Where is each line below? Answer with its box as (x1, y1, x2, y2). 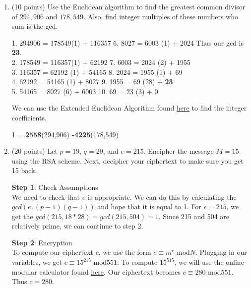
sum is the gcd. (11, 21, 58, 31)
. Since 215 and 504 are (158, 211, 230, 221)
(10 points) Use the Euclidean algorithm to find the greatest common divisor (11, 1, 246, 11)
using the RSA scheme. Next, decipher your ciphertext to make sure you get (11, 155, 244, 166)
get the (11, 211, 33, 221)
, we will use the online (174, 257, 244, 267)
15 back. (11, 165, 37, 175)
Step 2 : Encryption (11, 237, 72, 247)
